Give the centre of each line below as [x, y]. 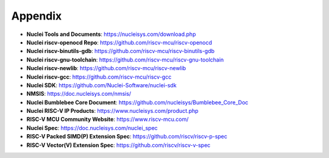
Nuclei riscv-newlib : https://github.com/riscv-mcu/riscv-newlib [106, 68]
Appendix [37, 16]
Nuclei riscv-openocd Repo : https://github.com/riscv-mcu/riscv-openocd [119, 42]
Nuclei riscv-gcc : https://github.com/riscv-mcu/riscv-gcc [99, 77]
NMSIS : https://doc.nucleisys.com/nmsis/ [79, 94]
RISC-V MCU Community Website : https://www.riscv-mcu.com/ [108, 120]
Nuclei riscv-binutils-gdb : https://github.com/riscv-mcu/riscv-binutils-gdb [121, 51]
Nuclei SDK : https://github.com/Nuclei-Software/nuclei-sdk [101, 85]
